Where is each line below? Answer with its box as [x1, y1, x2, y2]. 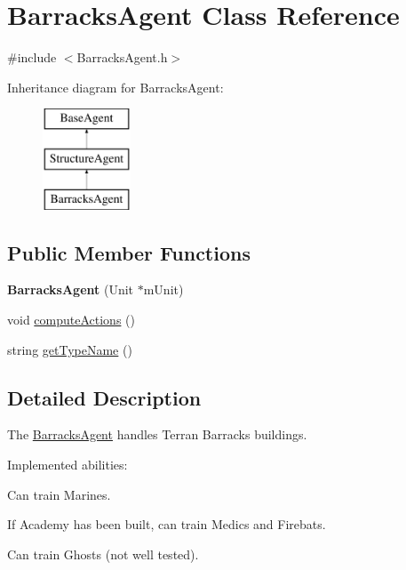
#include [7, 48, 57, 67]
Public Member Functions [7, 238, 251, 266]
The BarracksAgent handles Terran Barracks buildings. [7, 425, 307, 444]
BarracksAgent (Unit [7, 280, 134, 299]
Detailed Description [7, 383, 202, 411]
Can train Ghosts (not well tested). [7, 544, 199, 563]
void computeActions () [7, 310, 135, 329]
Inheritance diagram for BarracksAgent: [7, 77, 224, 96]
